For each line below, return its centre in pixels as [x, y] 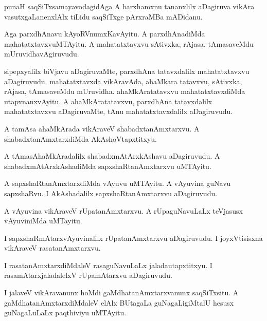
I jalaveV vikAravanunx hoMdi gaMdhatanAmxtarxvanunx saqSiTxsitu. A [121, 292]
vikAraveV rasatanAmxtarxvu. [52, 248]
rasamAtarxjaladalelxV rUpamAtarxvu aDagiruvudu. [88, 275]
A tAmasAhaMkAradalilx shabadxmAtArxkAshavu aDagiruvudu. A [112, 156]
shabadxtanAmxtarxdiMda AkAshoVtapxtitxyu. [81, 138]
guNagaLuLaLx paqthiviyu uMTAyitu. [65, 313]
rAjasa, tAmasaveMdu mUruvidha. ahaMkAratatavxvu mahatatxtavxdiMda [125, 91]
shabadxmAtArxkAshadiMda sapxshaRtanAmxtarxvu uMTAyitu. [108, 166]
